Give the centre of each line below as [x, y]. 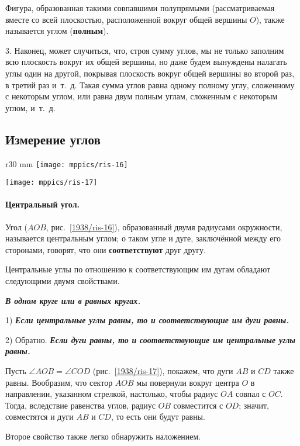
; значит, [254, 405]
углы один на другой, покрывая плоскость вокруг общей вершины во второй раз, [150, 73]
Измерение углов [53, 139]
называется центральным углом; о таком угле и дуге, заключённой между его [143, 238]
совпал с [251, 394]
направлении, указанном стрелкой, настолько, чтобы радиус [112, 394]
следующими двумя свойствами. [63, 281]
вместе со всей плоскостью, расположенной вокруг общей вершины [126, 19]
